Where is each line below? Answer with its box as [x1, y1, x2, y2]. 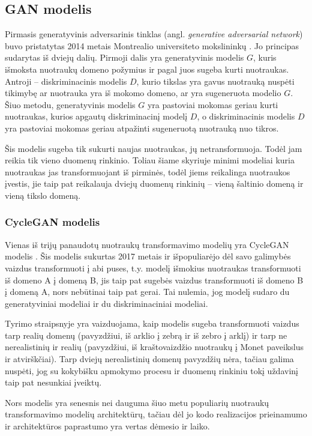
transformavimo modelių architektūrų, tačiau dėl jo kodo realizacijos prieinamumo [5, 408, 307, 420]
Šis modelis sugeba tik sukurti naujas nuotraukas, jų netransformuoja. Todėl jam [5, 142, 302, 154]
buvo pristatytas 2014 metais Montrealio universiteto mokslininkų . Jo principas [5, 39, 299, 52]
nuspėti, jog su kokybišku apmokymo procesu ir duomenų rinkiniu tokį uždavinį [5, 364, 298, 377]
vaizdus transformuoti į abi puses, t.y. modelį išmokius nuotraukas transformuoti [5, 261, 301, 274]
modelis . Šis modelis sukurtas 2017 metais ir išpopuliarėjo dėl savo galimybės [5, 250, 291, 262]
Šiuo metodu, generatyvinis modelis [5, 98, 136, 111]
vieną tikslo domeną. [5, 189, 81, 201]
